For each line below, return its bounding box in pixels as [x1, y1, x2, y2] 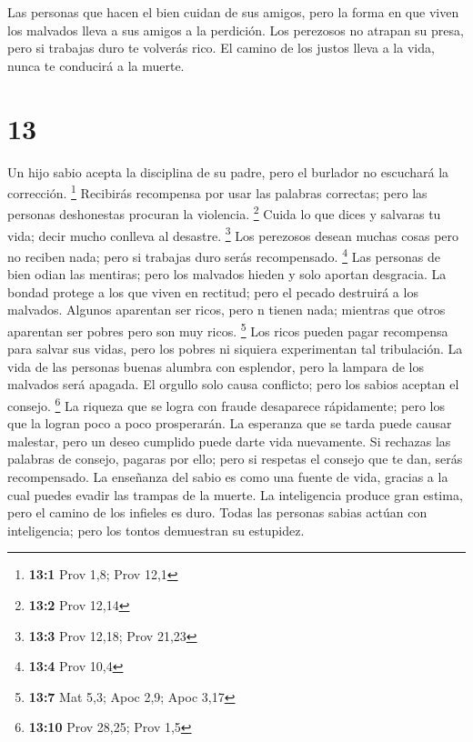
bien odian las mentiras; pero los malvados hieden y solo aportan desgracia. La [7, 265, 447, 284]
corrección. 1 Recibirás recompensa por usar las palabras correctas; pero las [7, 181, 428, 202]
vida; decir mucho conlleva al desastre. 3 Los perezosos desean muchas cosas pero [7, 223, 459, 245]
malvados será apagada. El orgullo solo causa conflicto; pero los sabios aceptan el [7, 375, 459, 394]
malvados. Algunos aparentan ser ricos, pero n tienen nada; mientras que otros [7, 300, 446, 319]
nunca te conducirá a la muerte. [7, 55, 185, 75]
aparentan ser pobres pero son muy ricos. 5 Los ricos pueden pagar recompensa [7, 318, 448, 340]
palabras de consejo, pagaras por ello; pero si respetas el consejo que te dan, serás [7, 449, 463, 468]
